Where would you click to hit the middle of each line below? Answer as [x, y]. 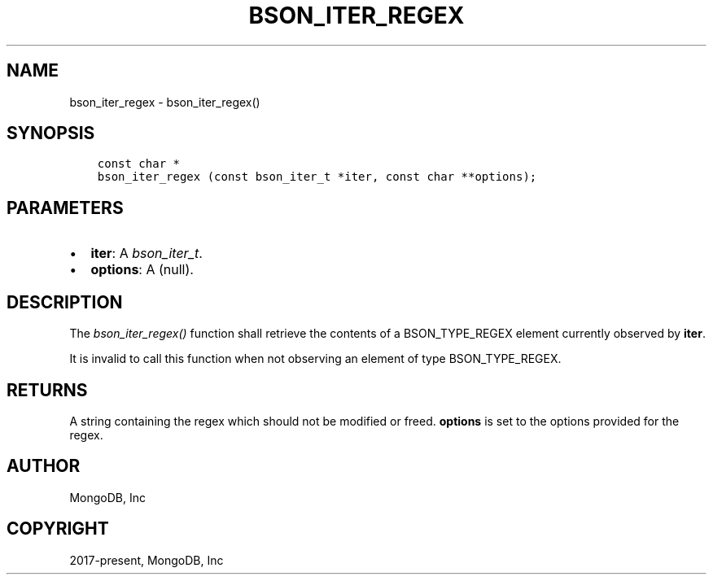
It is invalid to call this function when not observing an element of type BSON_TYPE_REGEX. [315, 359]
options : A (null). [142, 270]
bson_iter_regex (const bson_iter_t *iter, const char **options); [317, 177]
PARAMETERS [65, 207]
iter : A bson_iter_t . [147, 253]
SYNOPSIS [51, 133]
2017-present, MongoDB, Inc [147, 560]
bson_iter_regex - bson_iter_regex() [165, 102]
